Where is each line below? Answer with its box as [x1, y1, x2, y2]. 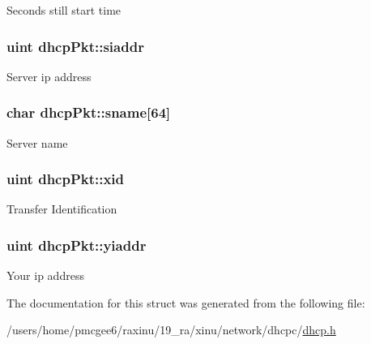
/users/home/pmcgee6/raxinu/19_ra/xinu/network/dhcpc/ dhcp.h [6, 321, 336, 338]
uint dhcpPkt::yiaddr [6, 234, 147, 255]
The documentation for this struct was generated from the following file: [6, 294, 365, 311]
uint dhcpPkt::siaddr [6, 36, 144, 56]
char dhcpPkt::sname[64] [6, 102, 171, 123]
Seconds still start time [6, 2, 122, 18]
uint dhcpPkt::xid [6, 169, 125, 189]
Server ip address [6, 67, 92, 84]
